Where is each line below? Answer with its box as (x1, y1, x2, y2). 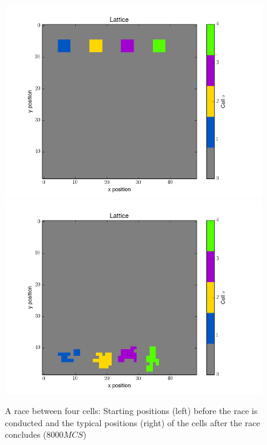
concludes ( (5, 428, 47, 441)
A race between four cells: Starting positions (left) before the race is (5, 404, 258, 417)
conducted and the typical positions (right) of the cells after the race (5, 416, 260, 429)
